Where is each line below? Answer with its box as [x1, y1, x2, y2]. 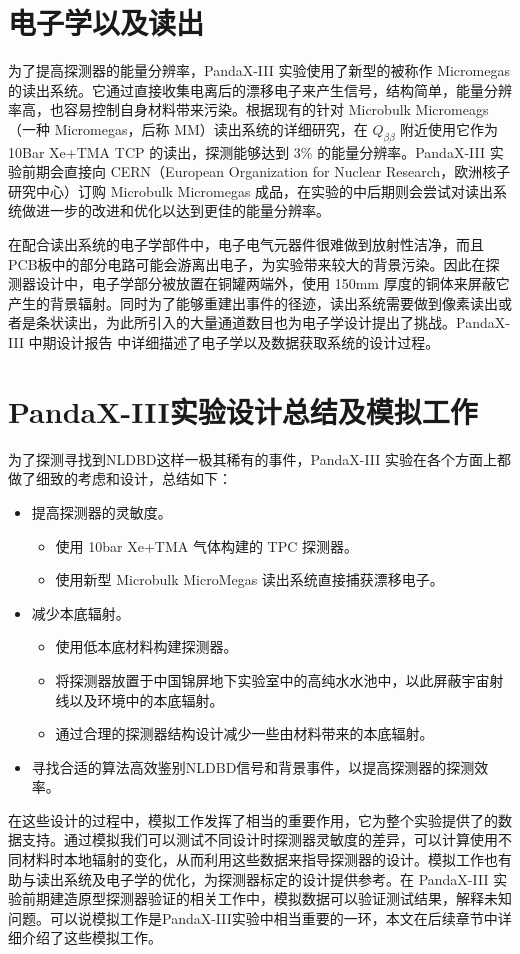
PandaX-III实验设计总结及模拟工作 [8, 390, 478, 431]
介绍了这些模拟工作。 [21, 927, 162, 948]
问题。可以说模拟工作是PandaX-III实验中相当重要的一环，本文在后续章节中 [8, 907, 498, 928]
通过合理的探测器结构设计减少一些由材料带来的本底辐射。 [55, 723, 434, 744]
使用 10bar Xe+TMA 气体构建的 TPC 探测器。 [55, 535, 358, 556]
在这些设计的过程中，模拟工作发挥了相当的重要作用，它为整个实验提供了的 [8, 809, 498, 830]
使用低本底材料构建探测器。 [55, 636, 238, 657]
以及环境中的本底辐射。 [69, 689, 224, 710]
